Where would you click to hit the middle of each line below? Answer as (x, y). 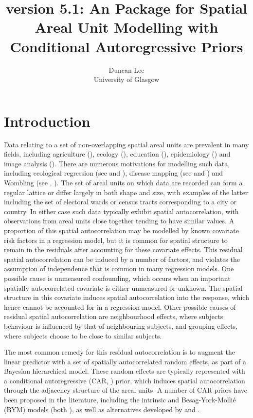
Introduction (47, 121)
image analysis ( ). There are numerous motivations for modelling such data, (117, 163)
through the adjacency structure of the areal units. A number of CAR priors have (126, 390)
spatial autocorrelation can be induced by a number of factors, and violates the (122, 259)
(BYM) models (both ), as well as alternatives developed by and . (102, 409)
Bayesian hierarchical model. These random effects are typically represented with (125, 371)
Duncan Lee (126, 70)
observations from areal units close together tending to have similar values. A (119, 221)
